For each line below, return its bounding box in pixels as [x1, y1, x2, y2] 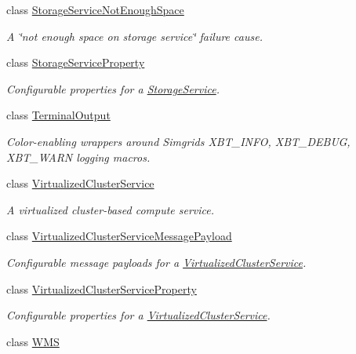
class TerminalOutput [6, 107, 111, 123]
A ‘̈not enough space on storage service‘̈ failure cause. [6, 27, 263, 44]
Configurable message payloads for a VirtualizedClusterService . [6, 254, 307, 270]
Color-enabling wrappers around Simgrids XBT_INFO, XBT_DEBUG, [6, 133, 351, 149]
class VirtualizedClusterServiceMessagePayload [6, 228, 232, 244]
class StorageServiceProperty [6, 54, 145, 71]
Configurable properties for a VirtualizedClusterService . [6, 307, 271, 323]
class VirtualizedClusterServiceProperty [6, 280, 197, 297]
